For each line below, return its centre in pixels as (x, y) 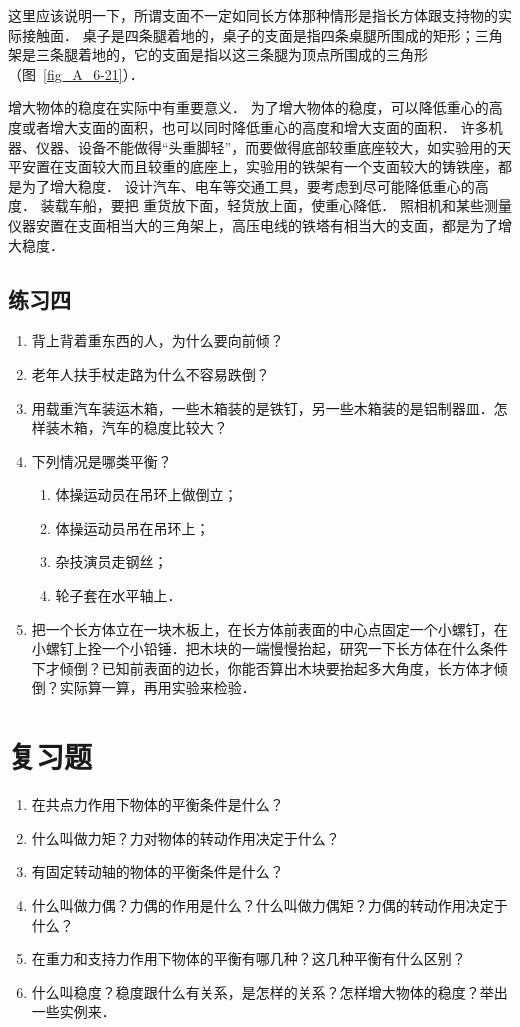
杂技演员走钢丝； (111, 561)
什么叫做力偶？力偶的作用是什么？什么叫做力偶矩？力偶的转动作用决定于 (269, 904)
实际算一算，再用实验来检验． (157, 687)
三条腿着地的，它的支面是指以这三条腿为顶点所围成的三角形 (231, 54)
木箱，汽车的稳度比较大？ (143, 427)
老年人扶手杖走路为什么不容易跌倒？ (150, 373)
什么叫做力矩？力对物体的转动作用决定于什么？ (185, 837)
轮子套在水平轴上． (118, 595)
